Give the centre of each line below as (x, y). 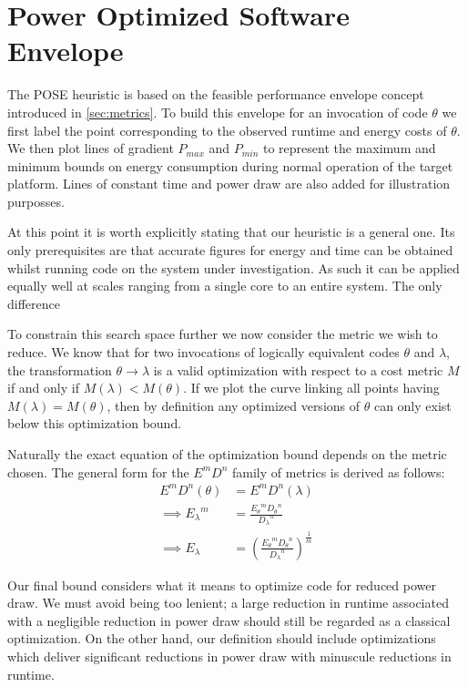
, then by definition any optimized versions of (234, 405)
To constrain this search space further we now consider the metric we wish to (223, 334)
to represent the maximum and (350, 148)
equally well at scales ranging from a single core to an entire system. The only (225, 286)
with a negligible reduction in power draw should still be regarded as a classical (229, 620)
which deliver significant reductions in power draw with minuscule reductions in (229, 656)
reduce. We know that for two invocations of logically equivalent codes (203, 352)
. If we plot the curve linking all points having (311, 388)
